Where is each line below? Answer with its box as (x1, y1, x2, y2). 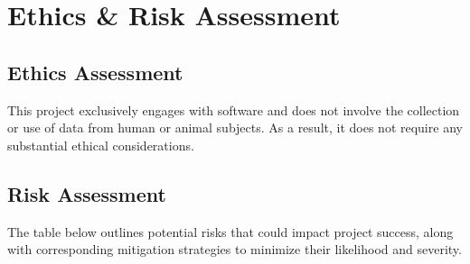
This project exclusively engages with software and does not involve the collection (7, 100, 460, 119)
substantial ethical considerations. (7, 135, 194, 154)
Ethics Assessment (7, 58, 183, 86)
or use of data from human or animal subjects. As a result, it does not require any (7, 118, 463, 137)
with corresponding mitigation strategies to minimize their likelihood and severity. (7, 240, 462, 259)
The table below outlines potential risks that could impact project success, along (7, 222, 454, 241)
